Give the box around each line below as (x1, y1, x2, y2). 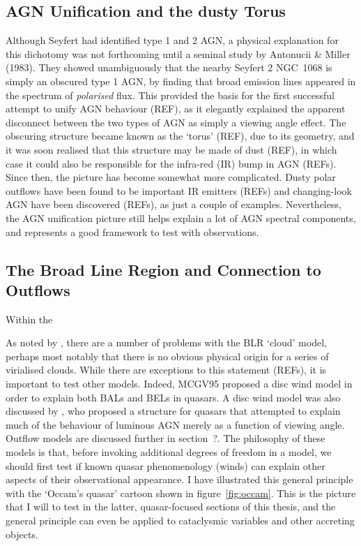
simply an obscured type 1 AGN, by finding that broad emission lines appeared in (6, 73, 356, 88)
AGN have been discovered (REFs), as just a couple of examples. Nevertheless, (6, 197, 341, 212)
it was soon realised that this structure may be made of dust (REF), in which (6, 142, 337, 156)
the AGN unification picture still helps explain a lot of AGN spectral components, (6, 210, 356, 225)
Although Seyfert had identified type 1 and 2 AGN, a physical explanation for (6, 33, 339, 47)
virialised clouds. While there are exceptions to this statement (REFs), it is (6, 362, 327, 377)
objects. (6, 526, 38, 541)
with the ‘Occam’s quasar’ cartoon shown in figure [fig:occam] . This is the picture (6, 485, 356, 500)
